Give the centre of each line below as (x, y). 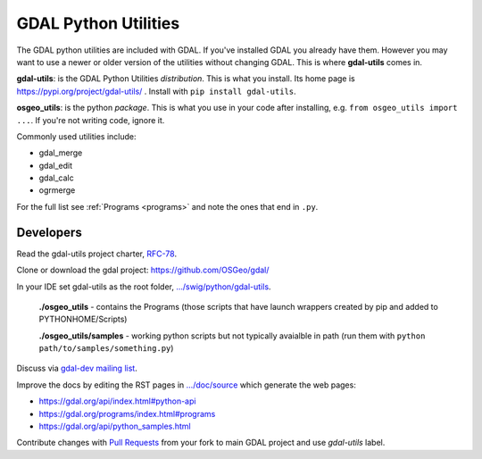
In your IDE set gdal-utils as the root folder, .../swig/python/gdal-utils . (144, 287)
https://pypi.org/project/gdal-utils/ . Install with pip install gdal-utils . (156, 91)
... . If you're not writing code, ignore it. (91, 120)
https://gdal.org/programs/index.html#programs (127, 413)
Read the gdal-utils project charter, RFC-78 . (97, 254)
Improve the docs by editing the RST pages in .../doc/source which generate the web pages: (186, 385)
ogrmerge (57, 190)
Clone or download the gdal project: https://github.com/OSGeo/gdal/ (143, 270)
